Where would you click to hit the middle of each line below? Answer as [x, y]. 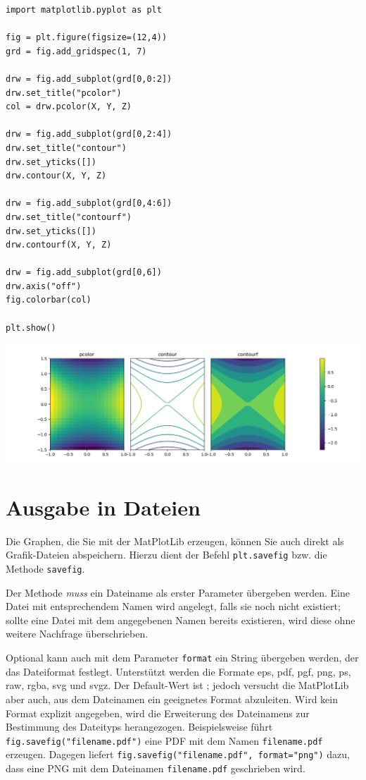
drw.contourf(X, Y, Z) [59, 245]
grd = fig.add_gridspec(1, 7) [76, 51]
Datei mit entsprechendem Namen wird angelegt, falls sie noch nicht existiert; [173, 606]
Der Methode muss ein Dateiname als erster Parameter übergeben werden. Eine [178, 592]
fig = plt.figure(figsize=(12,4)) [87, 38]
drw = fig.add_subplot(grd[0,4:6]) [89, 203]
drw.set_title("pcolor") [64, 93]
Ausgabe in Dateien [103, 507]
